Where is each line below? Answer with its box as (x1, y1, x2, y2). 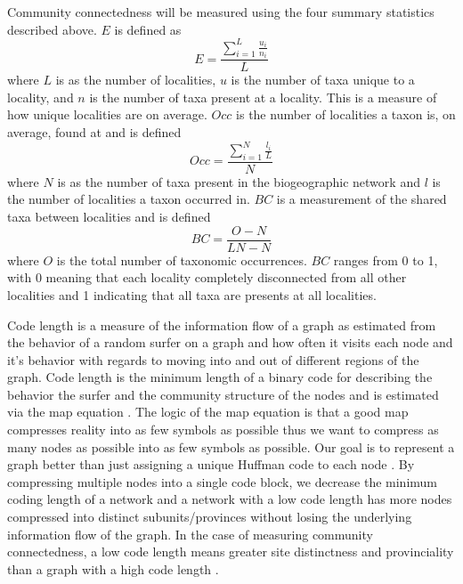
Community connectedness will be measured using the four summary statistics (7, 3, 435, 20)
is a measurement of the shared (276, 190, 447, 208)
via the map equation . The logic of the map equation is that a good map (7, 402, 409, 421)
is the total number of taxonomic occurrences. (56, 250, 307, 269)
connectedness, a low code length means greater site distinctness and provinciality (7, 542, 454, 561)
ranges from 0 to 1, (333, 250, 438, 269)
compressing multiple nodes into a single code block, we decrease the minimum (7, 472, 438, 491)
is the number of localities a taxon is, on (236, 105, 456, 124)
